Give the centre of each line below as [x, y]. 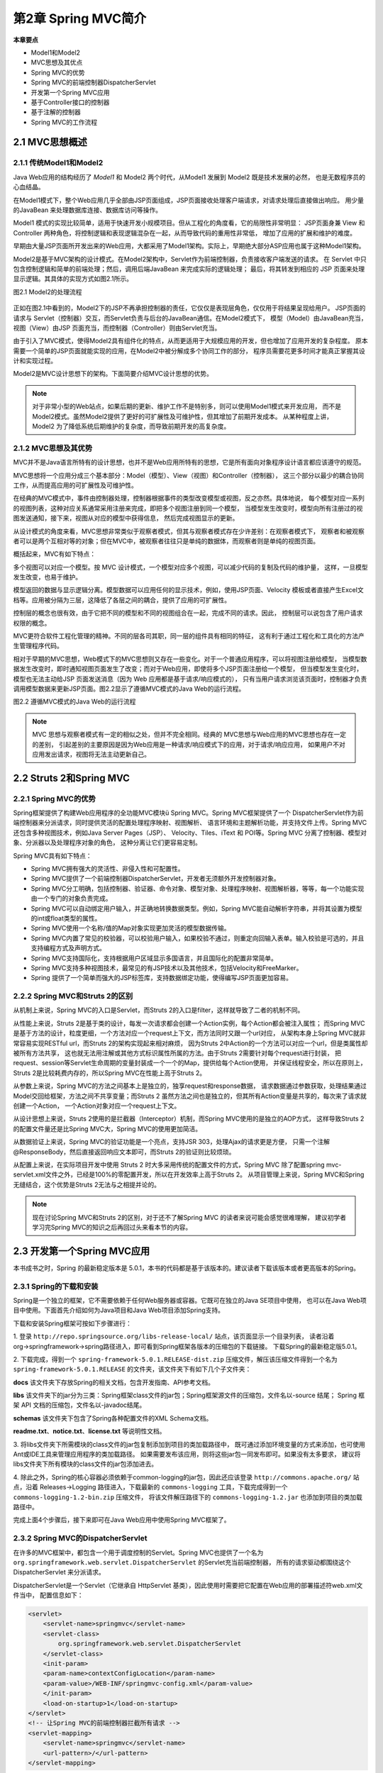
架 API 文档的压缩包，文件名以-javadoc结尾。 [79, 1405]
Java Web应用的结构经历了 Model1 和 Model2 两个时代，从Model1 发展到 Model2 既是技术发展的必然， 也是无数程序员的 [189, 177]
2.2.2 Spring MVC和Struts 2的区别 [73, 996]
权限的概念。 [32, 623]
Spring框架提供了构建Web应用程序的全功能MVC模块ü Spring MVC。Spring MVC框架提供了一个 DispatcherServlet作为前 [188, 813]
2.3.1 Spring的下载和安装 [56, 1286]
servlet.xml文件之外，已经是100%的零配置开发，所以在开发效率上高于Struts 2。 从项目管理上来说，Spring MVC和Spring [189, 1174]
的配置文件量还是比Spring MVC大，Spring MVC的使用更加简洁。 [107, 1128]
